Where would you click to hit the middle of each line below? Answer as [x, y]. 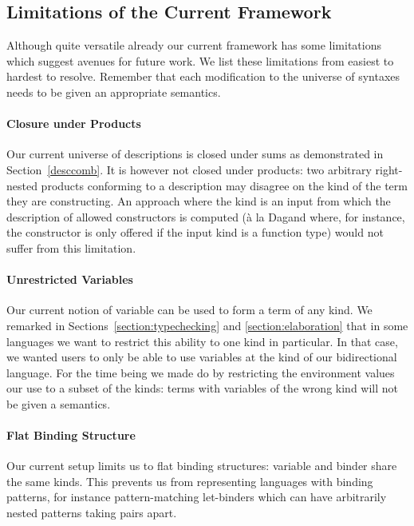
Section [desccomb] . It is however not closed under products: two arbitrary [189, 169]
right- [389, 169]
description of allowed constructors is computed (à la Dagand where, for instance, [206, 216]
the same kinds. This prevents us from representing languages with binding [190, 481]
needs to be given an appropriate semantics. [114, 92]
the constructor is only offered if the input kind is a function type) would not [195, 232]
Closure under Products [74, 124]
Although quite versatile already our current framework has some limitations [194, 45]
